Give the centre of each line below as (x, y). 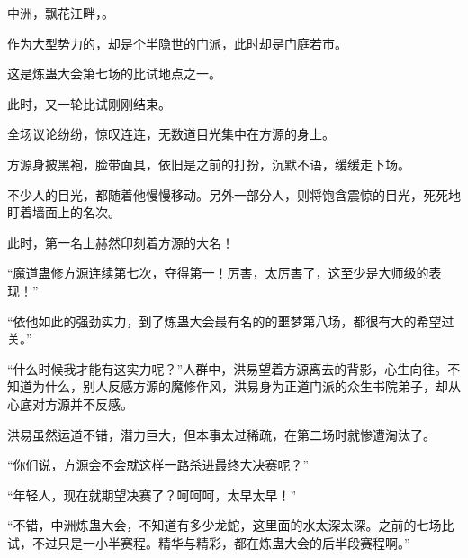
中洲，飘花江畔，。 (61, 13)
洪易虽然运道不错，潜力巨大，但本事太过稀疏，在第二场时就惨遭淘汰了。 (221, 434)
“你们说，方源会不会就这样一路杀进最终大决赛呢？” (158, 465)
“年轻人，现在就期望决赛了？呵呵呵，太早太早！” (152, 494)
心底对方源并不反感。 (70, 403)
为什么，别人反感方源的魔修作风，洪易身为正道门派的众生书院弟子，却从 (246, 386)
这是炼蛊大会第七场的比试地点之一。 (114, 73)
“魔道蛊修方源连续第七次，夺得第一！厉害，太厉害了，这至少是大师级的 (218, 273)
